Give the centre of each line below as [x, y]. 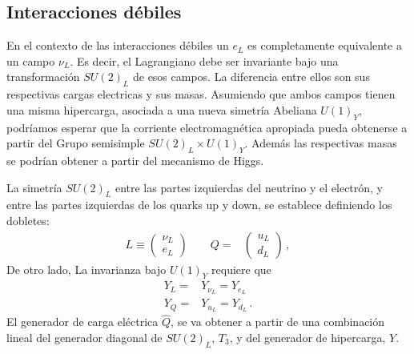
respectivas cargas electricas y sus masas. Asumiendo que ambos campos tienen [201, 94]
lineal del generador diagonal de [84, 337]
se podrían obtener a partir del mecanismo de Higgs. [135, 160]
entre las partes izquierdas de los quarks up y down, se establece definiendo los [199, 205]
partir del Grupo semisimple [76, 143]
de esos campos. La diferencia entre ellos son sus [251, 76]
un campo [31, 60]
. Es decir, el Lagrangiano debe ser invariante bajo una [204, 60]
